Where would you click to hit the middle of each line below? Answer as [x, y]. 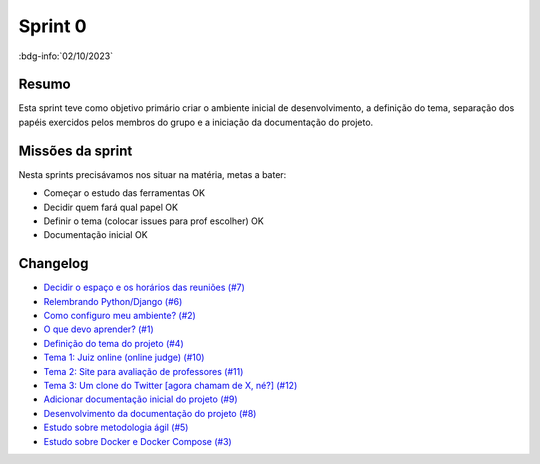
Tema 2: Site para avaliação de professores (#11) [143, 371]
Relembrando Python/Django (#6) [113, 301]
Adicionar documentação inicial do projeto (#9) [141, 399]
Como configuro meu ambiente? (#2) [120, 315]
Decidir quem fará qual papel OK [111, 207]
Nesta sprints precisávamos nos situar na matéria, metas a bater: [152, 174]
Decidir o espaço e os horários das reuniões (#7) [144, 287]
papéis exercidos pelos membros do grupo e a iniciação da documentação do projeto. [196, 122]
